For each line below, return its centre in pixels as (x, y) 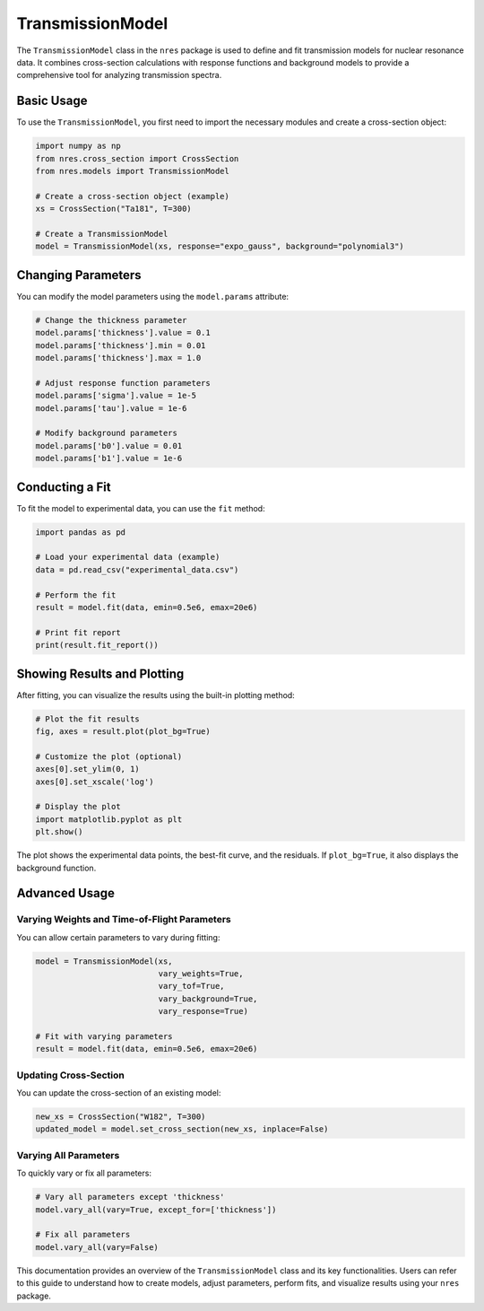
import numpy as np (78, 146)
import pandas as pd (80, 532)
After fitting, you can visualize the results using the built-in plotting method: (156, 695)
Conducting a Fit (64, 487)
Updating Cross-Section (71, 1075)
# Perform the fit (76, 595)
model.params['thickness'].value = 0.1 (123, 333)
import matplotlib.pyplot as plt (109, 819)
